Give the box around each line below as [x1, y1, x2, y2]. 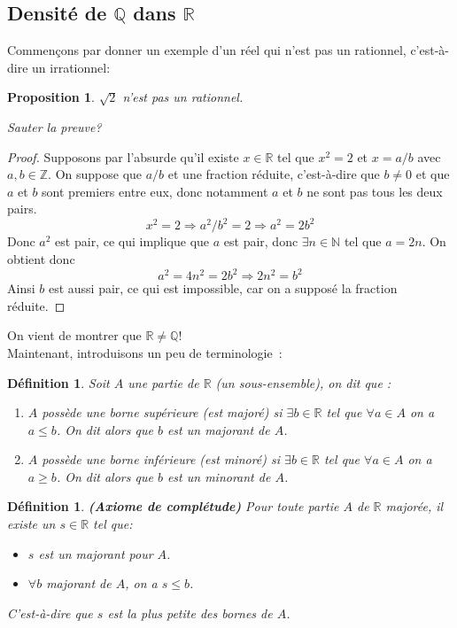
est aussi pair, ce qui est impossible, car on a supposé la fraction [48, 279, 398, 298]
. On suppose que [48, 165, 143, 183]
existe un [7, 515, 56, 533]
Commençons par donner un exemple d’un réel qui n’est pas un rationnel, [7, 41, 407, 59]
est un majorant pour [38, 544, 153, 562]
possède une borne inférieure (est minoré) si [42, 450, 281, 469]
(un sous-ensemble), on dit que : [215, 373, 391, 392]
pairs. [7, 199, 37, 218]
